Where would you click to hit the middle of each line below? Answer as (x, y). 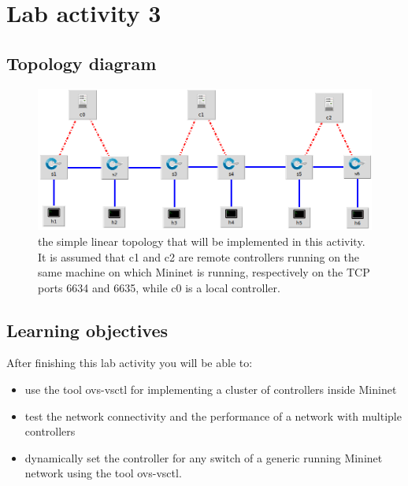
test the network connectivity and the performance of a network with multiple (213, 416)
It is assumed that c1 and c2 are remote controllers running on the (199, 256)
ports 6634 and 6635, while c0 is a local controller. (159, 287)
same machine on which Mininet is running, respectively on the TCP (204, 272)
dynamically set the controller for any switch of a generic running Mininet (204, 457)
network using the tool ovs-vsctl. (103, 473)
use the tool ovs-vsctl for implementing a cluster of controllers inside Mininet (211, 390)
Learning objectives (87, 330)
